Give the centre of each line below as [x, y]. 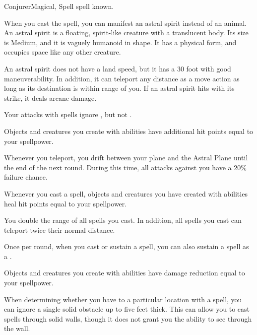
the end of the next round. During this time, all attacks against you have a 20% [125, 167]
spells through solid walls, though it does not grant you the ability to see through [128, 318]
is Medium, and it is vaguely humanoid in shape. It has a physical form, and [120, 42]
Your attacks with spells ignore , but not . [68, 114]
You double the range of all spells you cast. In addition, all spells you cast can [123, 220]
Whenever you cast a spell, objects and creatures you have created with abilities [126, 193]
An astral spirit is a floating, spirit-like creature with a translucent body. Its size [126, 33]
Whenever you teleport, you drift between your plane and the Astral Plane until [126, 158]
